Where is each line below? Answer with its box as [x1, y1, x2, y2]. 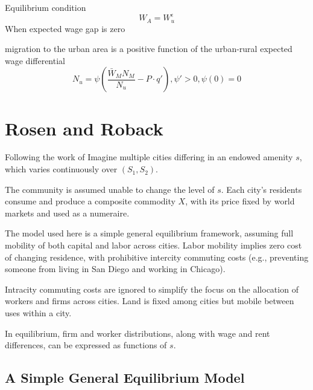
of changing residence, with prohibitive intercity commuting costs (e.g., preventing [5, 250, 309, 263]
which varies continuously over [5, 163, 118, 175]
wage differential [5, 54, 65, 67]
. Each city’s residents [221, 183, 302, 195]
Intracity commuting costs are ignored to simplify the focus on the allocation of [5, 282, 299, 295]
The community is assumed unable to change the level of [5, 183, 215, 195]
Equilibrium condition [5, 1, 86, 13]
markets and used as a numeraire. [5, 206, 130, 219]
